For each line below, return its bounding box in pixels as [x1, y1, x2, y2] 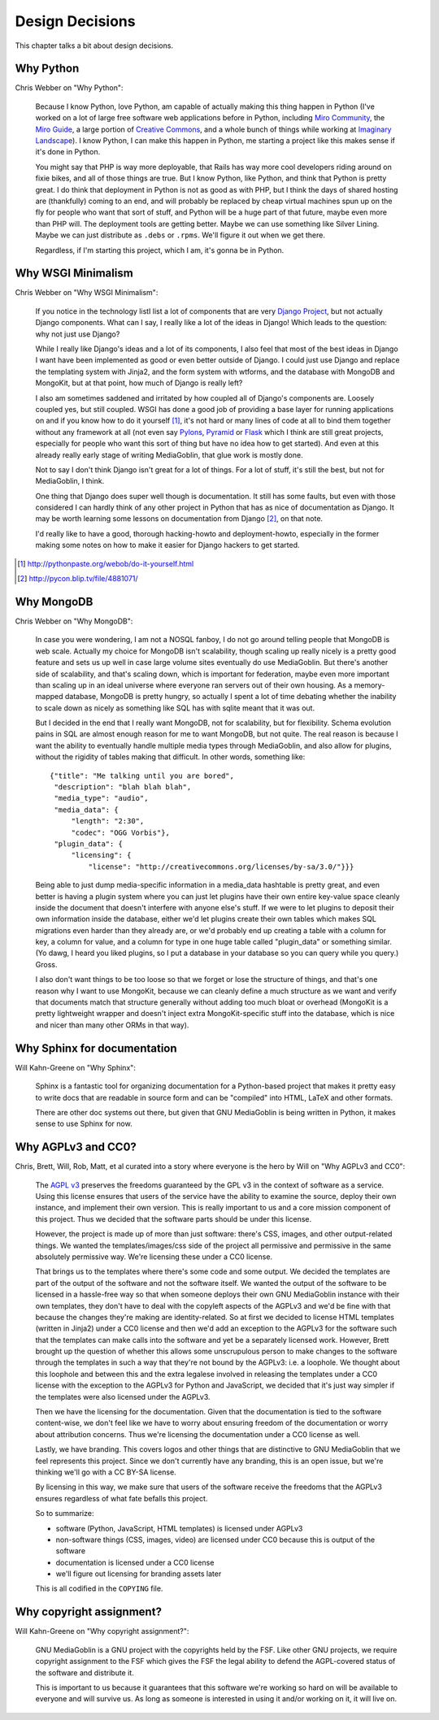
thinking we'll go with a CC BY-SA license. [35, 1467, 176, 1477]
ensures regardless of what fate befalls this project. [35, 1493, 208, 1503]
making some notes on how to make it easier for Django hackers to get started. [35, 541, 300, 550]
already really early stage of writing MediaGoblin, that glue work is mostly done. [35, 450, 304, 459]
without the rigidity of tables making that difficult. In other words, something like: [35, 752, 306, 762]
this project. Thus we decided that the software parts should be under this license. [35, 1214, 312, 1223]
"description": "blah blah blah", [54, 783, 192, 792]
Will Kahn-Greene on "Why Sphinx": [15, 1062, 136, 1072]
